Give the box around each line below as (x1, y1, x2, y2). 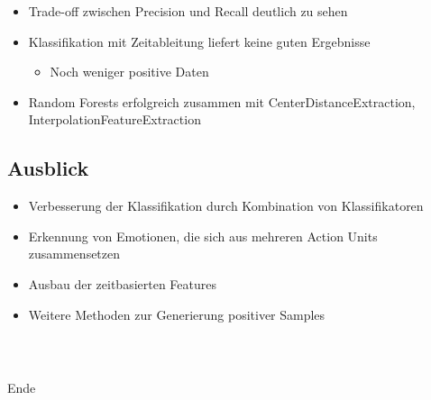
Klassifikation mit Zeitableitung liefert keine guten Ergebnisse (28, 32, 371, 50)
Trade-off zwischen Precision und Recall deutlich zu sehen (28, 2, 348, 20)
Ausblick (7, 154, 89, 182)
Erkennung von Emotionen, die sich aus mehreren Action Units (28, 226, 378, 245)
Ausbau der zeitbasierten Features (28, 274, 217, 293)
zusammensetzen (28, 244, 121, 263)
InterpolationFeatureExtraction (28, 110, 201, 129)
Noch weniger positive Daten (50, 62, 209, 81)
